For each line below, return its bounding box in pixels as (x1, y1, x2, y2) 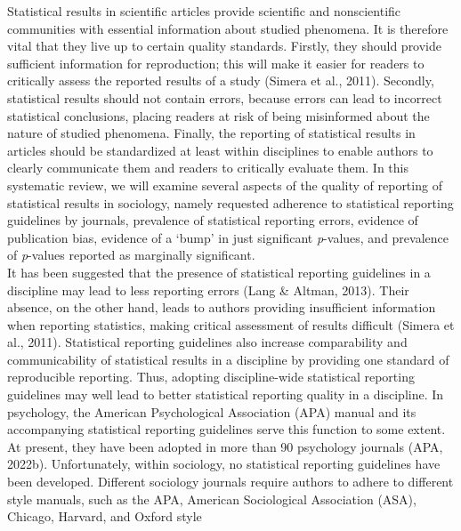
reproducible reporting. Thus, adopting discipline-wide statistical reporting (7, 367, 415, 386)
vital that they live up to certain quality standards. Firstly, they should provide (7, 36, 442, 55)
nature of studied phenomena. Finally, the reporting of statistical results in (7, 124, 416, 142)
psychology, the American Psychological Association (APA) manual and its (7, 402, 417, 421)
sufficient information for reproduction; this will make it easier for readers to (7, 53, 425, 72)
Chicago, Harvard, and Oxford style (7, 507, 202, 526)
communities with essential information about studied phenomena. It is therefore (7, 19, 449, 37)
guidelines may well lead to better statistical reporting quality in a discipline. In (7, 385, 444, 404)
